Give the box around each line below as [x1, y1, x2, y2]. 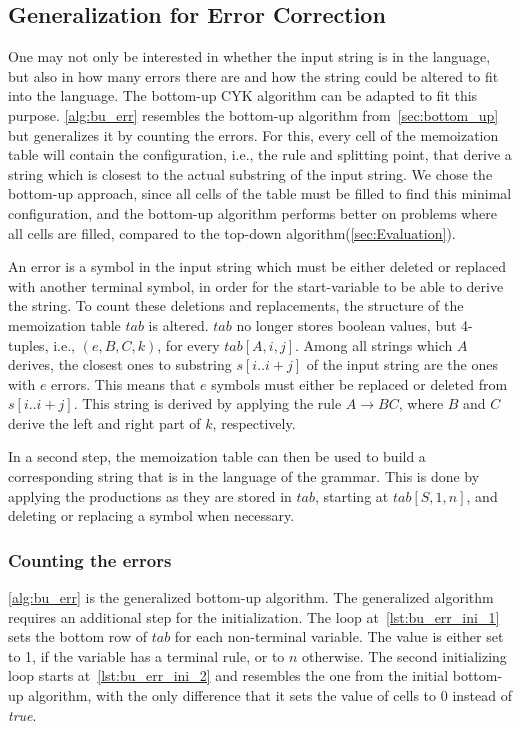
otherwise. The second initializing [302, 645, 507, 666]
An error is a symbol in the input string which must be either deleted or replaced [8, 256, 506, 277]
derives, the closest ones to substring [8, 354, 232, 375]
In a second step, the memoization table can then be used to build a [8, 446, 426, 467]
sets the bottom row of [8, 626, 148, 647]
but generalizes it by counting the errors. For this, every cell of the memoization [8, 124, 499, 145]
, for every [157, 334, 220, 355]
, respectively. [212, 412, 296, 433]
